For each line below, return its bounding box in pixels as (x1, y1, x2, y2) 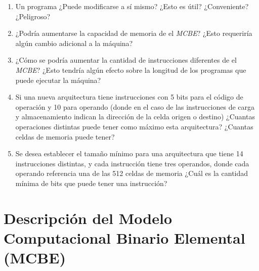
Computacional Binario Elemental (4, 227, 245, 248)
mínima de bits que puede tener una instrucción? (15, 177, 167, 188)
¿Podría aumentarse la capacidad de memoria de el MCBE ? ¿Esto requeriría (15, 28, 252, 38)
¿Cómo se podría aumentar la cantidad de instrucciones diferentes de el (15, 55, 237, 65)
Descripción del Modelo (4, 207, 172, 228)
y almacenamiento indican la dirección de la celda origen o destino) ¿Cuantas (15, 111, 255, 122)
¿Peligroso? (15, 11, 51, 21)
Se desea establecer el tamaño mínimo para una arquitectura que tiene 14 (15, 148, 243, 159)
